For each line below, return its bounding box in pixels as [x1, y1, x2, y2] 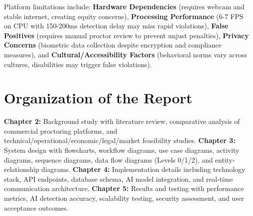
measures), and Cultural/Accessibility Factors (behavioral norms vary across [4, 49, 247, 59]
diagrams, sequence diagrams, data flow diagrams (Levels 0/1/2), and [4, 154, 213, 165]
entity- [215, 154, 235, 165]
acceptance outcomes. [4, 202, 69, 213]
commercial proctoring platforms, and [4, 125, 118, 136]
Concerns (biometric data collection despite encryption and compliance [4, 40, 222, 50]
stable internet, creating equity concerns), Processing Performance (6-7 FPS [4, 11, 244, 21]
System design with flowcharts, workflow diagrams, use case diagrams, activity [4, 145, 239, 155]
